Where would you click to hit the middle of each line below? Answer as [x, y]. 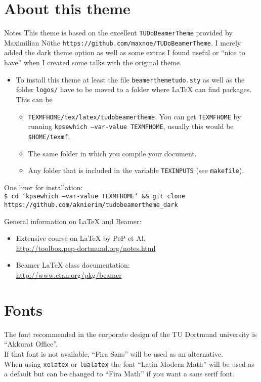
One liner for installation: [43, 187]
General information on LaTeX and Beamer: [73, 221]
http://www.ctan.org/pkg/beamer [69, 275]
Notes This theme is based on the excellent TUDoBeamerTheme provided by [118, 33]
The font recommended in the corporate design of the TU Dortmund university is [130, 334]
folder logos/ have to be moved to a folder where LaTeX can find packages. [134, 89]
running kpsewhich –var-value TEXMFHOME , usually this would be [131, 126]
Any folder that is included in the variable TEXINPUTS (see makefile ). [136, 170]
